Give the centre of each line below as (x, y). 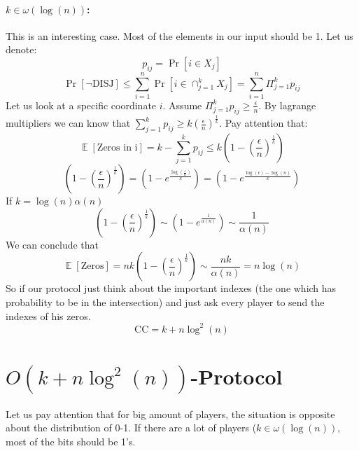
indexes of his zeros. (48, 315)
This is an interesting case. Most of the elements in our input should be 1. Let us (179, 35)
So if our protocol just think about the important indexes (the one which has (171, 288)
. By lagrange (287, 105)
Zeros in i (117, 147)
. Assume (182, 105)
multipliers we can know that (68, 123)
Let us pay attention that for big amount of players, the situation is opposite (170, 414)
